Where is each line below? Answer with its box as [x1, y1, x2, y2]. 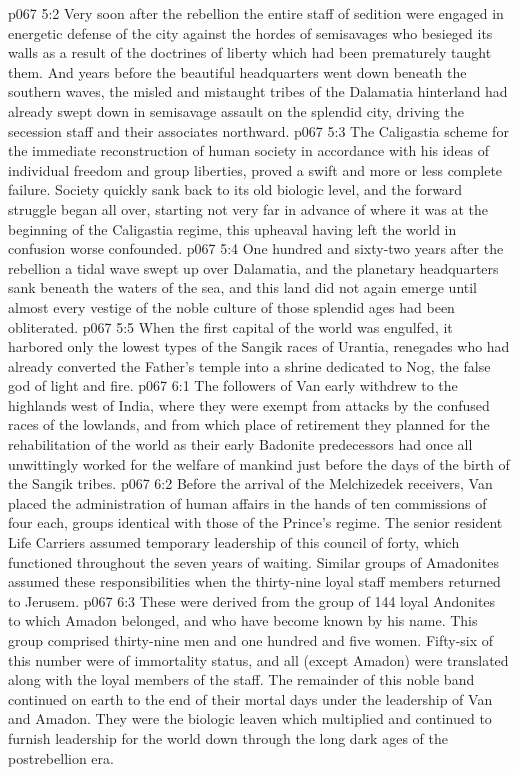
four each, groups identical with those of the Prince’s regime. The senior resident [8, 512, 503, 533]
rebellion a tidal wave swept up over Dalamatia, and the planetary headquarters [8, 257, 499, 278]
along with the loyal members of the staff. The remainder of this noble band [8, 669, 475, 690]
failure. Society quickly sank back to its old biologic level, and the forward [8, 179, 463, 200]
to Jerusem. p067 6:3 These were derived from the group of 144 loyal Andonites [8, 590, 496, 611]
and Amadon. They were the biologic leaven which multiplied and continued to [8, 708, 492, 729]
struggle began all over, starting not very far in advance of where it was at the [8, 198, 488, 219]
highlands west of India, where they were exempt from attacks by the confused [8, 394, 490, 415]
